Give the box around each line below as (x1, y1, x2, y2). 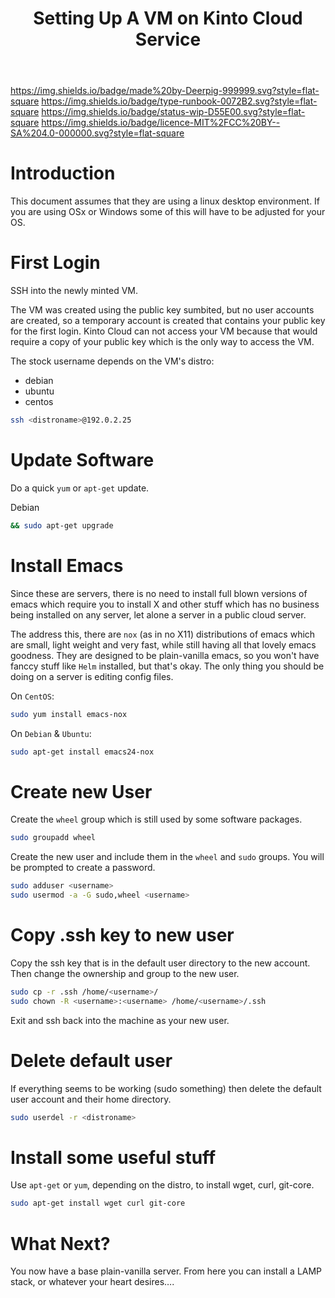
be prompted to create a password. (10, 862, 156, 874)
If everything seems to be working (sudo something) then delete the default (10, 1082, 322, 1094)
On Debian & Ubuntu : (10, 727, 92, 739)
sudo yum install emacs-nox (10, 709, 128, 719)
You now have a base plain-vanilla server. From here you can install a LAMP (10, 1265, 323, 1277)
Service (134, 28, 202, 51)
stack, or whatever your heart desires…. (10, 1276, 175, 1288)
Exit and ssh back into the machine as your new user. (10, 1014, 230, 1026)
